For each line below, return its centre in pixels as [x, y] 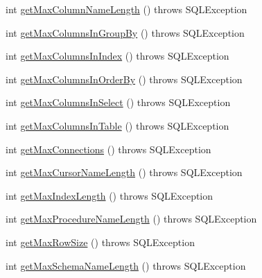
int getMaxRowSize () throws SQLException [100, 242]
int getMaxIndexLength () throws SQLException [110, 195]
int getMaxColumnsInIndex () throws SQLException [117, 56]
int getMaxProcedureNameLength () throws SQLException [131, 219]
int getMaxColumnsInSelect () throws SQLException [118, 102]
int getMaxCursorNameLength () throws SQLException [124, 172]
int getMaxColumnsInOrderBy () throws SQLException [124, 79]
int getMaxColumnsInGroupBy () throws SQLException [125, 32]
